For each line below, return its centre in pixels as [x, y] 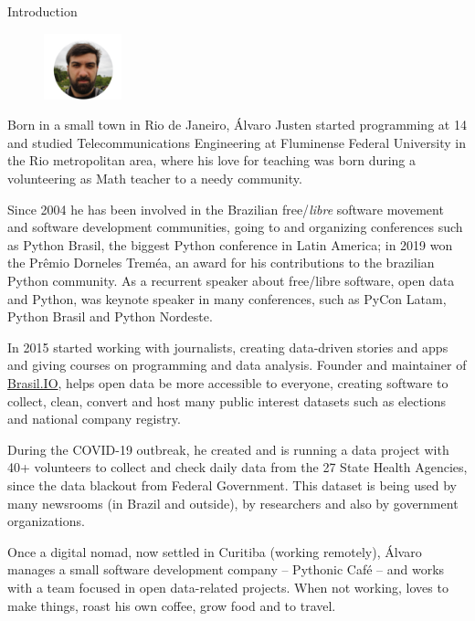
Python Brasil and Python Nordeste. [110, 316]
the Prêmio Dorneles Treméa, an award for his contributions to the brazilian [221, 263]
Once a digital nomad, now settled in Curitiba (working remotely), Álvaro [215, 551]
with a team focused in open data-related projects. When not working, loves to [228, 587]
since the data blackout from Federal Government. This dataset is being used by [232, 484]
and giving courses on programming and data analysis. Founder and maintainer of [237, 365]
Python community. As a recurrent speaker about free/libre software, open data [231, 280]
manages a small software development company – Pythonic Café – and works [226, 569]
